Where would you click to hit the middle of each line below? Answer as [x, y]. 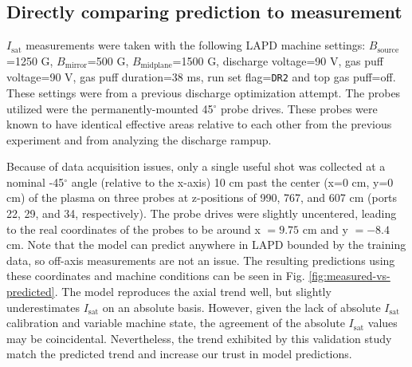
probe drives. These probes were [299, 108]
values [383, 323]
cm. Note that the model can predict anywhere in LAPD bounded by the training [206, 245]
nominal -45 [35, 182]
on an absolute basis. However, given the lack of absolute [241, 307]
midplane [156, 66]
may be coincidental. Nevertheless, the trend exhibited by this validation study [199, 338]
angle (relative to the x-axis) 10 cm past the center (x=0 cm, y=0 [232, 182]
